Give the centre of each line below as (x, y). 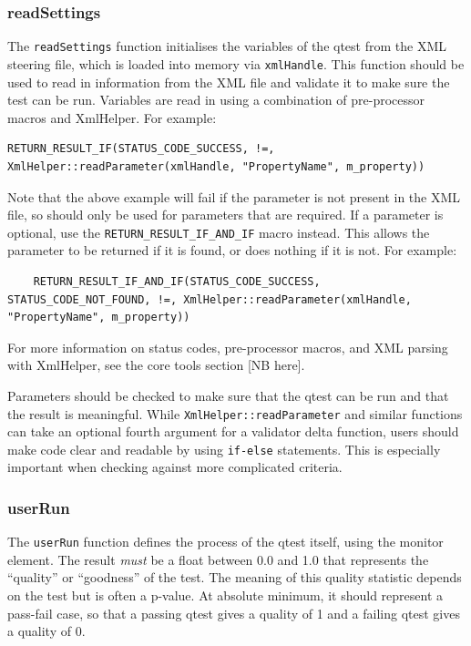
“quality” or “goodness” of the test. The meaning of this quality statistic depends (235, 577)
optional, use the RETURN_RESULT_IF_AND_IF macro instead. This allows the (219, 232)
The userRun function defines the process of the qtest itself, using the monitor (225, 542)
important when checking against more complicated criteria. (175, 467)
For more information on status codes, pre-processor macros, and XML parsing (228, 347)
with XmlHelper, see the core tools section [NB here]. (156, 365)
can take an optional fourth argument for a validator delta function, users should (233, 431)
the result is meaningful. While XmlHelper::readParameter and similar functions (235, 413)
